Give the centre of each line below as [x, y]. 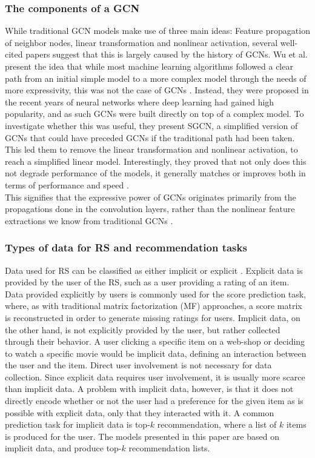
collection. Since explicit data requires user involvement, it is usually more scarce [155, 377]
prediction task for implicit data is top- [78, 424]
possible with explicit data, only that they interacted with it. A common [140, 412]
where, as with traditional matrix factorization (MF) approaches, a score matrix [154, 306]
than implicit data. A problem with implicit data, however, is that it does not [149, 389]
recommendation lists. [169, 448]
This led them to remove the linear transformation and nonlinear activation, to [151, 149]
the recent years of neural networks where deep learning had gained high [140, 101]
